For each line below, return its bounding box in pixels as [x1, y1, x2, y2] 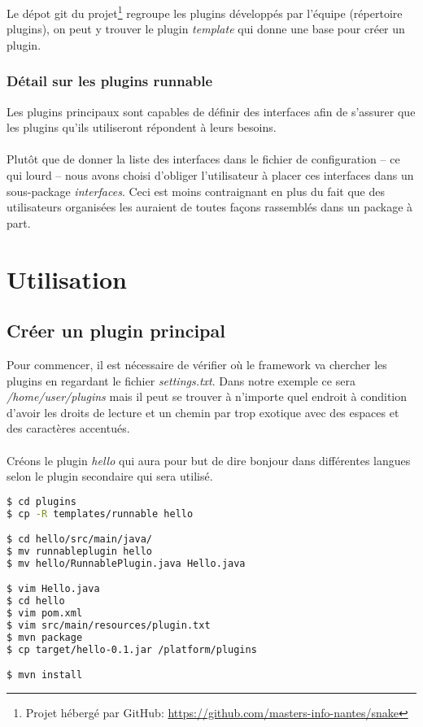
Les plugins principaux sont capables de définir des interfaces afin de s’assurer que [7, 102, 416, 120]
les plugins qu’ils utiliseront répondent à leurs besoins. [7, 119, 277, 136]
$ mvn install [7, 669, 83, 681]
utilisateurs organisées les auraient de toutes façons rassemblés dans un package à [7, 198, 413, 215]
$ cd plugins [7, 495, 76, 507]
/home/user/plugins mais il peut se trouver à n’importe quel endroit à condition [7, 388, 408, 405]
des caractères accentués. [7, 420, 130, 437]
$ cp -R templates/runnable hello [7, 507, 194, 520]
